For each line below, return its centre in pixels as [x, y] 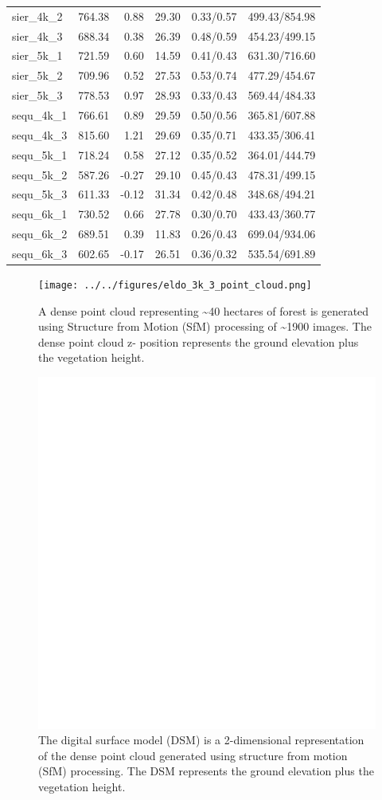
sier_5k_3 [37, 95]
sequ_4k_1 [40, 114]
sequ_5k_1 [40, 154]
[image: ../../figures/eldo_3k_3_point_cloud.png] [175, 285]
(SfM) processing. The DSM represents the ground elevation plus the [206, 771]
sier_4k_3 [37, 35]
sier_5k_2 [37, 75]
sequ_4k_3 [40, 134]
